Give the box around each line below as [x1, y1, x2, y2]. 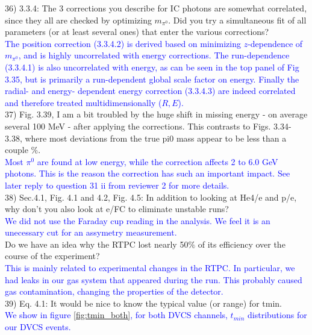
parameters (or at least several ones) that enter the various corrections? [5, 25, 269, 38]
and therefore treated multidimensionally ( [5, 96, 162, 108]
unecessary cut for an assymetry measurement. [5, 226, 177, 239]
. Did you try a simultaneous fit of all [168, 13, 307, 26]
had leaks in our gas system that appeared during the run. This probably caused [5, 273, 302, 286]
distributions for [248, 308, 307, 321]
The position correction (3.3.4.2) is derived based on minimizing [5, 37, 241, 49]
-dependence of [248, 37, 303, 49]
